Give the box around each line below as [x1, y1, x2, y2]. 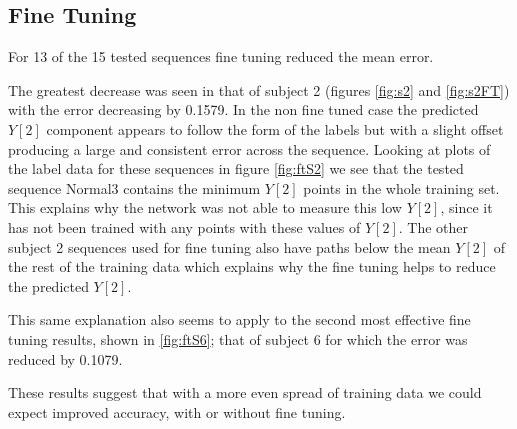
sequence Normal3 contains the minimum [8, 177, 261, 198]
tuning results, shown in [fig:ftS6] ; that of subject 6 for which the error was [8, 328, 468, 349]
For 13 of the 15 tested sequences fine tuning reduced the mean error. [8, 46, 434, 67]
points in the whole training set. [303, 177, 500, 198]
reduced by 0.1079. [8, 348, 123, 369]
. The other [398, 216, 469, 237]
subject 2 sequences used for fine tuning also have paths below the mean [8, 236, 451, 257]
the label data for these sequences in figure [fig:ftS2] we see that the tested [8, 158, 464, 179]
